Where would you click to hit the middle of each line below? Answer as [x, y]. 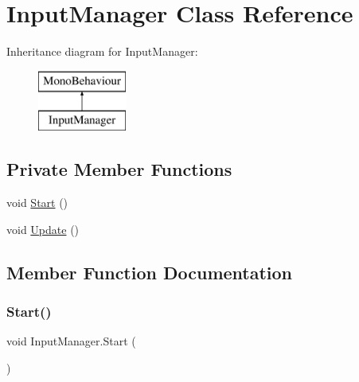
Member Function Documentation [150, 272]
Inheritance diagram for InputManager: [102, 51]
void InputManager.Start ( [71, 341]
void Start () [37, 203]
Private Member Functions [119, 169]
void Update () [43, 229]
